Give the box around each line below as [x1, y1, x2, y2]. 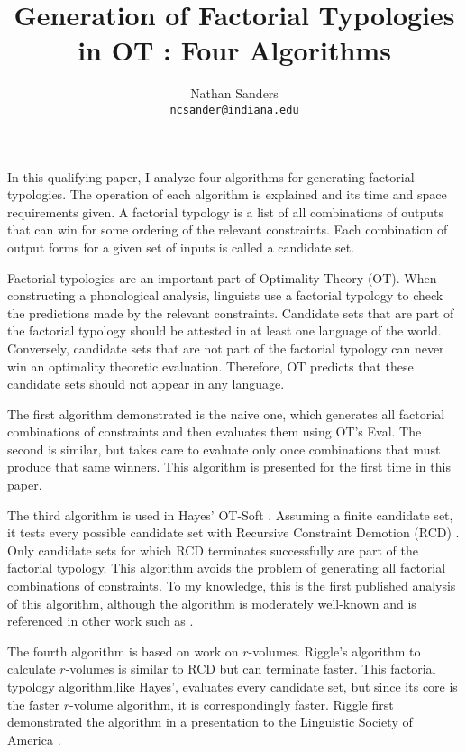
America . [7, 729, 61, 748]
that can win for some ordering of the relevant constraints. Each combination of [7, 220, 448, 239]
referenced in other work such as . [7, 611, 194, 630]
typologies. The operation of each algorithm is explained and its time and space [7, 185, 447, 204]
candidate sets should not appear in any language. [7, 374, 285, 393]
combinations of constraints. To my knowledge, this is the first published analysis [7, 576, 456, 595]
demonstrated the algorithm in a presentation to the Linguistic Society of [7, 712, 413, 731]
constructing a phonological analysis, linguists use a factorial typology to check [7, 286, 443, 305]
